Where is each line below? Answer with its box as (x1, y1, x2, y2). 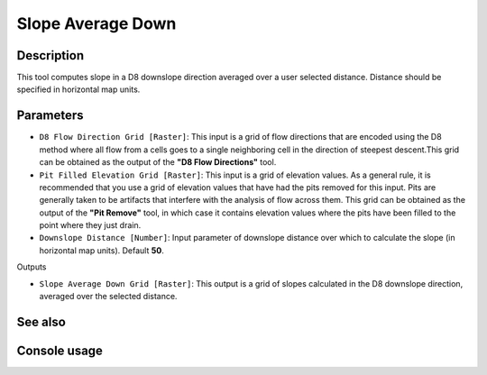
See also (16, 314, 67, 329)
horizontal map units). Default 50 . (39, 244, 164, 256)
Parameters (16, 108, 84, 123)
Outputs (16, 261, 47, 272)
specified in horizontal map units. (16, 84, 141, 95)
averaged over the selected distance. (39, 291, 178, 302)
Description (16, 48, 85, 63)
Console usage (16, 343, 104, 358)
